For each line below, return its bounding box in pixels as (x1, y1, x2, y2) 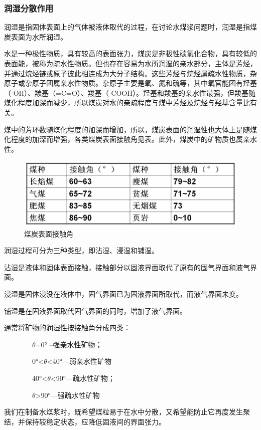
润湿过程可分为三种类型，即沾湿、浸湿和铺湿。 (4, 245, 159, 256)
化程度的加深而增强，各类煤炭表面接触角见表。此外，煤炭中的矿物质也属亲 (4, 134, 250, 144)
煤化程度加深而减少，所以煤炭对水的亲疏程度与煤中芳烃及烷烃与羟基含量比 (4, 97, 250, 108)
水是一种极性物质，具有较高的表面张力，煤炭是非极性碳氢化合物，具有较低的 (4, 48, 257, 59)
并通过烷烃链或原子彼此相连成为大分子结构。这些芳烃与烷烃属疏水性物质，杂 (4, 68, 257, 78)
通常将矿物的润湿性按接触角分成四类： (4, 322, 130, 333)
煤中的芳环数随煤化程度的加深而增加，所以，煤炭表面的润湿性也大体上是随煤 (4, 124, 257, 134)
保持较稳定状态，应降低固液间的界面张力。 (25, 416, 166, 426)
